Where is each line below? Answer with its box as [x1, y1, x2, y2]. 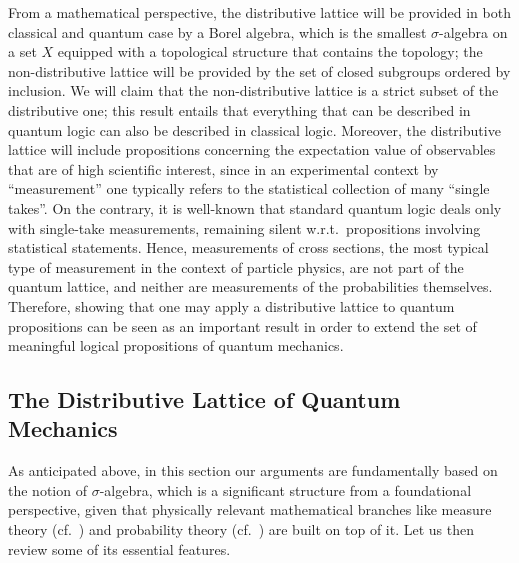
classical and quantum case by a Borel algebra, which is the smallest [8, 21, 427, 42]
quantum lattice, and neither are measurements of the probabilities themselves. [8, 276, 493, 297]
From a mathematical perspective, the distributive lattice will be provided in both [8, 2, 511, 22]
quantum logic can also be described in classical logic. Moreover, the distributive [8, 119, 501, 140]
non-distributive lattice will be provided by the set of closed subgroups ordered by [8, 60, 511, 81]
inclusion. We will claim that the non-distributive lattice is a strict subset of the [8, 80, 499, 101]
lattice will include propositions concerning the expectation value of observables [8, 139, 496, 160]
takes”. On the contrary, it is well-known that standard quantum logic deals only [8, 197, 502, 218]
